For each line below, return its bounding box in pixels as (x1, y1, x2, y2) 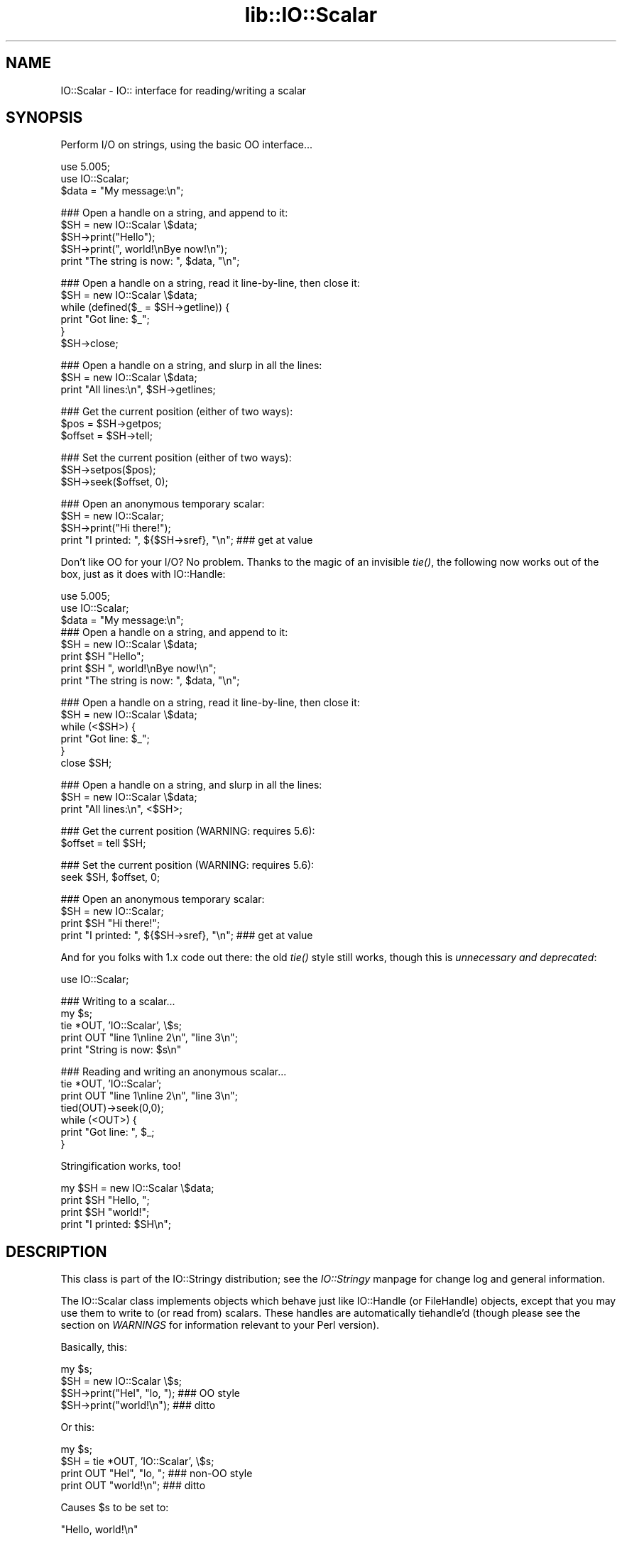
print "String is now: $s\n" (60, 1043, 182, 1056)
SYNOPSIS (6, 109, 83, 127)
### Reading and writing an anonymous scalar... (60, 1065, 287, 1078)
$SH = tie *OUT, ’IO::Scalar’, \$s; (60, 1455, 214, 1468)
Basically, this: (60, 1341, 127, 1354)
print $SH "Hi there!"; (60, 917, 160, 930)
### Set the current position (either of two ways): (60, 451, 292, 464)
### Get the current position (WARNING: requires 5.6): (60, 825, 315, 838)
